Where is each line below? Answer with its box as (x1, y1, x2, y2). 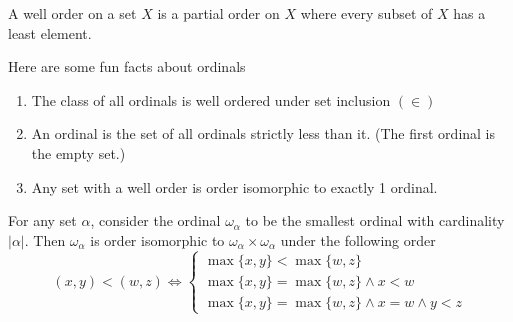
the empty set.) (31, 142, 126, 163)
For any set (8, 210, 77, 231)
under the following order (280, 229, 436, 250)
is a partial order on (157, 3, 280, 23)
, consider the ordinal (90, 210, 221, 231)
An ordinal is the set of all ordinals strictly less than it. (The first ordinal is (31, 123, 496, 144)
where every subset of (300, 3, 433, 23)
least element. (8, 22, 92, 43)
